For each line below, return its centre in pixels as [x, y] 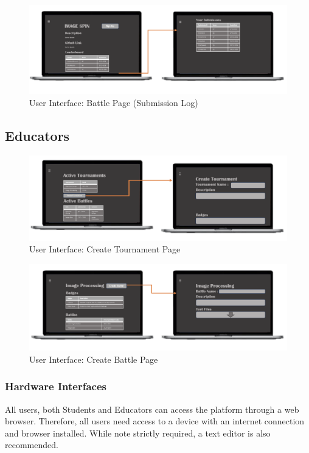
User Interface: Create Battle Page [94, 359]
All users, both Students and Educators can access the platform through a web [152, 409]
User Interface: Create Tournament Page [105, 249]
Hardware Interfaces [56, 386]
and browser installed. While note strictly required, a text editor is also [138, 433]
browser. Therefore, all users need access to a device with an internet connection [155, 421]
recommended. [32, 445]
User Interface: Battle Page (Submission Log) [114, 102]
